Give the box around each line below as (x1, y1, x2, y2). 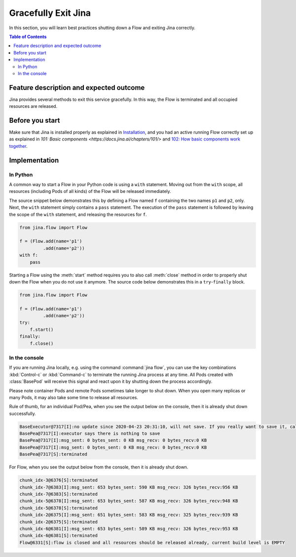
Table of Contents (9, 34, 47, 40)
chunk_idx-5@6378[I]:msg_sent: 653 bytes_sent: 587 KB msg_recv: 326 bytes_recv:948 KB (19, 498, 238, 504)
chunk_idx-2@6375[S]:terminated (19, 519, 98, 524)
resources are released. (9, 103, 58, 109)
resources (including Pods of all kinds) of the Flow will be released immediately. (9, 188, 171, 194)
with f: (19, 252, 38, 258)
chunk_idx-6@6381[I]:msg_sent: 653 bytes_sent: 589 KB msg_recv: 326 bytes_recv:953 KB (19, 526, 238, 531)
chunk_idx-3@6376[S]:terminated (19, 477, 98, 483)
